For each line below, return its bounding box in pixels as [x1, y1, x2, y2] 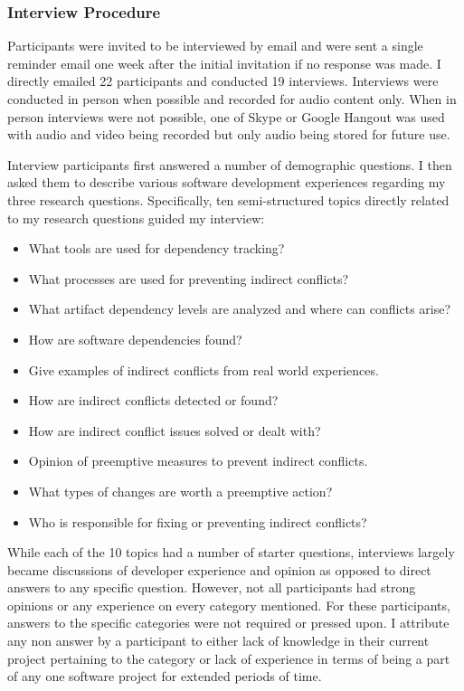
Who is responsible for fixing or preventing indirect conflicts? [28, 512, 367, 531]
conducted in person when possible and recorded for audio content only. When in [7, 90, 457, 108]
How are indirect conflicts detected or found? [28, 391, 279, 410]
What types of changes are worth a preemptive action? [28, 481, 333, 500]
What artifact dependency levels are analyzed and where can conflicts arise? [28, 299, 451, 318]
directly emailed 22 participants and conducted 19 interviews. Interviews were [7, 71, 439, 90]
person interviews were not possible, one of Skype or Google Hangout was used [7, 107, 445, 126]
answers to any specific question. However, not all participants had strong [7, 578, 416, 597]
